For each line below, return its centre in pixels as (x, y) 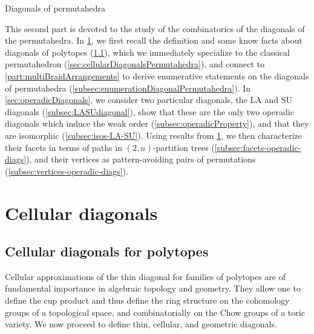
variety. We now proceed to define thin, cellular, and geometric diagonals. (141, 324)
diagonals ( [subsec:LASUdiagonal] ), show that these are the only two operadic (149, 111)
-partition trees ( (184, 147)
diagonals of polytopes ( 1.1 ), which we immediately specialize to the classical (147, 52)
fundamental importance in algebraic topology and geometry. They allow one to (153, 288)
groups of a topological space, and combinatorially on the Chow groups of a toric (155, 312)
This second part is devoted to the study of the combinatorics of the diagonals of (155, 28)
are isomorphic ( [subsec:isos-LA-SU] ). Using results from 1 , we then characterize (154, 135)
